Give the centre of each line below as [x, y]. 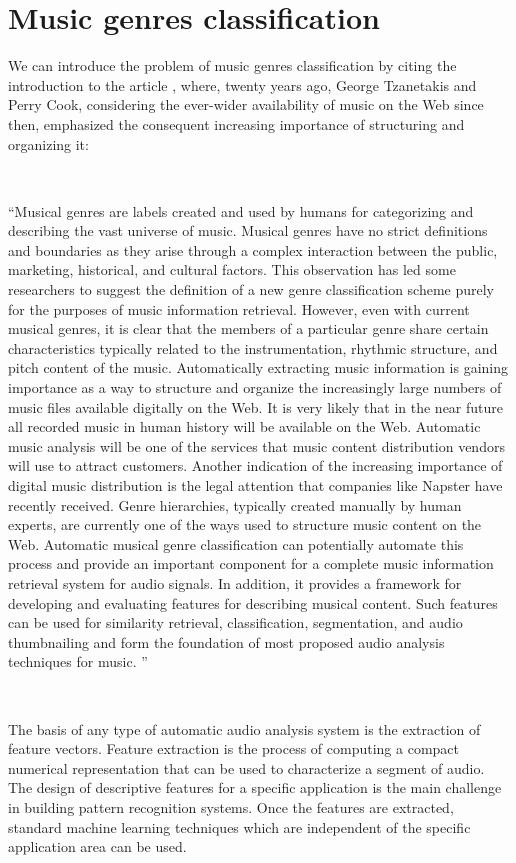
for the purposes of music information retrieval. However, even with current [239, 308]
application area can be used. [97, 846]
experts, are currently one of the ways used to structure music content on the [245, 524]
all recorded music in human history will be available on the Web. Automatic [244, 426]
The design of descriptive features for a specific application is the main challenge [255, 787]
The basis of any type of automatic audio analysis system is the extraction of [244, 728]
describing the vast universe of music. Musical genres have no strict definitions [248, 230]
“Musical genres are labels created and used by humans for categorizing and [241, 210]
